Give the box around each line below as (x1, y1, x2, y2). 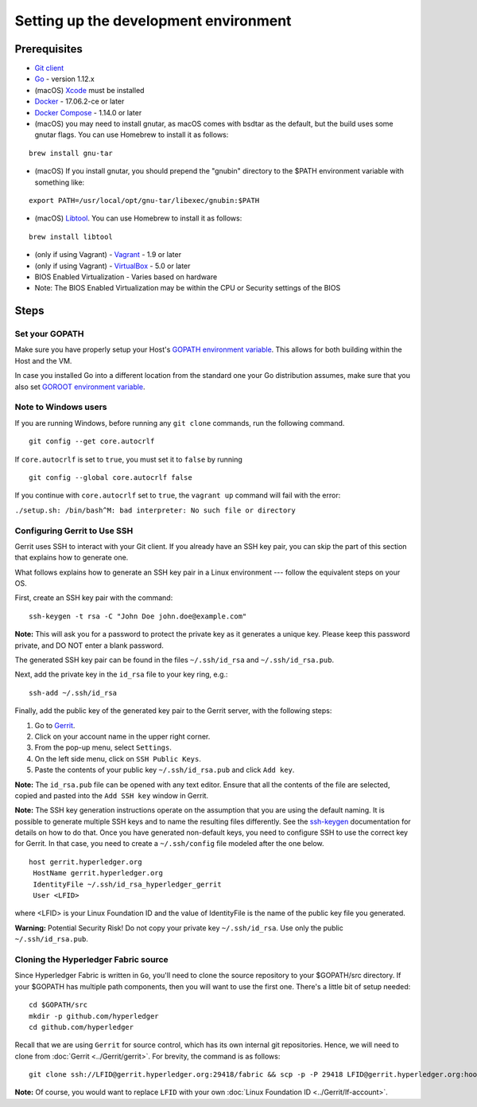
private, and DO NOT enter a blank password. (14, 641, 165, 650)
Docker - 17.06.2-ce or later (34, 96, 125, 107)
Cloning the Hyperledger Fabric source (14, 953, 169, 965)
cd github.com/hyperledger (29, 1023, 134, 1031)
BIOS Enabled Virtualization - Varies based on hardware (34, 271, 218, 282)
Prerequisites (14, 42, 83, 56)
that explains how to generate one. (14, 553, 129, 563)
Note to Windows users (14, 402, 107, 413)
